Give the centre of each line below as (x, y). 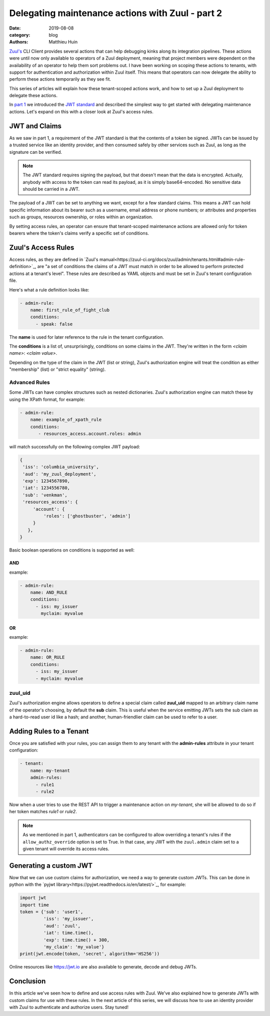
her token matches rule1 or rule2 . (43, 812)
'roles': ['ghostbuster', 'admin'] (87, 516)
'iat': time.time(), (68, 933)
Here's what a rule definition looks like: (49, 290)
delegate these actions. (33, 96)
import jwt (33, 898)
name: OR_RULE (47, 657)
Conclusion (27, 981)
